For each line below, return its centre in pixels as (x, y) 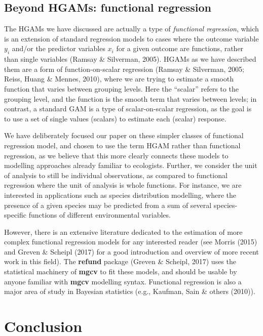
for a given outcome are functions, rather (180, 48)
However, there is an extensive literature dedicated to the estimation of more (123, 232)
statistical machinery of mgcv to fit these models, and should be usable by (121, 271)
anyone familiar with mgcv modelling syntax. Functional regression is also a (123, 281)
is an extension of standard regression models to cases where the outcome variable (131, 38)
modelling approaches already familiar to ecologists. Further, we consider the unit (131, 165)
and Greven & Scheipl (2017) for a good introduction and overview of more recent (131, 251)
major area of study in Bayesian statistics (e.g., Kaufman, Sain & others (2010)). (130, 291)
